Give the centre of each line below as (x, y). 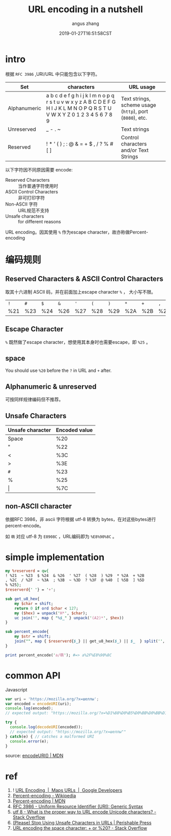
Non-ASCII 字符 (22, 204)
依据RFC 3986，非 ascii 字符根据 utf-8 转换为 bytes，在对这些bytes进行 (81, 519)
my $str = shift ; (33, 637)
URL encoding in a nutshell (85, 9)
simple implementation (55, 557)
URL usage (142, 87)
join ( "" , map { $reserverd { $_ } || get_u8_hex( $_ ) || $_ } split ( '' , (90, 641)
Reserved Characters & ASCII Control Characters (84, 279)
